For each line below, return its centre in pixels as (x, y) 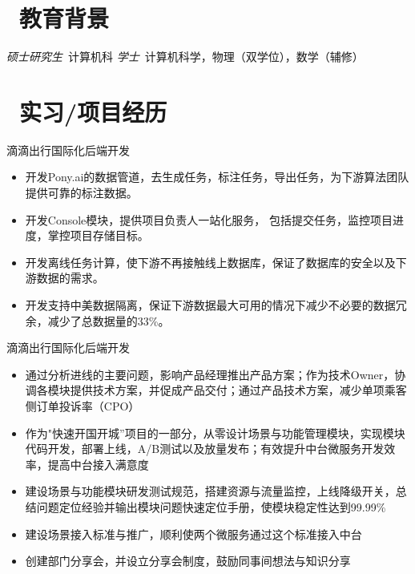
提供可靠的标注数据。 (81, 193)
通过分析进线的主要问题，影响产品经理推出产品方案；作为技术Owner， (210, 374)
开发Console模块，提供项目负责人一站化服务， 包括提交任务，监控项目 (209, 219)
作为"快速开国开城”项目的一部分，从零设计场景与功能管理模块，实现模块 (215, 433)
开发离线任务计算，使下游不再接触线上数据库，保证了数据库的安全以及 (210, 262)
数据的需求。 (70, 278)
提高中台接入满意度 (98, 464)
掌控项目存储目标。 (98, 235)
